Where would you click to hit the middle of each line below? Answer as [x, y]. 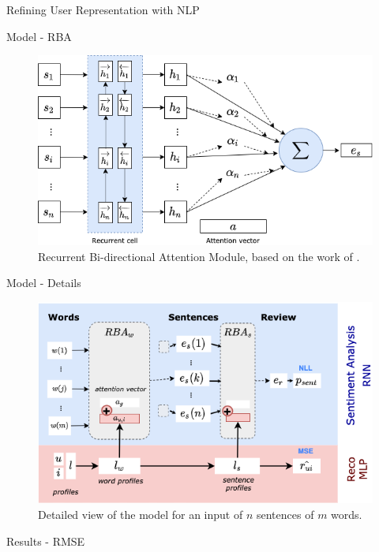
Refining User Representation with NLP [103, 9]
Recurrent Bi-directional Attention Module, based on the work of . [199, 256]
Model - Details [44, 283]
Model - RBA [39, 36]
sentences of [285, 515]
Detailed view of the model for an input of [141, 515]
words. [347, 515]
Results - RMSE [46, 541]
